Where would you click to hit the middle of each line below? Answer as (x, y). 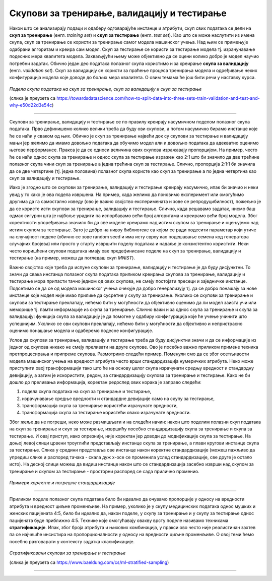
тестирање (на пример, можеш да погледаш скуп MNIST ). (72, 258)
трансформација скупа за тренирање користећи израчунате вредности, (100, 406)
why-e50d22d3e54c (31, 105)
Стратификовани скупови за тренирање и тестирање (67, 553)
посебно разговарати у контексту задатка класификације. (72, 541)
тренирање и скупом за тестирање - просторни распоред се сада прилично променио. (104, 471)
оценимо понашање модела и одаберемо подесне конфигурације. (81, 331)
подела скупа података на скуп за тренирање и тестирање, (86, 392)
